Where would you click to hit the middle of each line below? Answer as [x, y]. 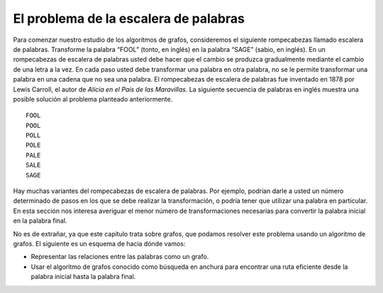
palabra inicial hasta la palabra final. [83, 277]
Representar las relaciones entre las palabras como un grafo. [120, 257]
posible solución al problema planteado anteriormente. [93, 99]
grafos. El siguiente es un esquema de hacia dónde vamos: [99, 243]
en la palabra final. [40, 221]
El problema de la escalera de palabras [129, 18]
